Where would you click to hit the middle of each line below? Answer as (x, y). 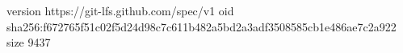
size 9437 (29, 42)
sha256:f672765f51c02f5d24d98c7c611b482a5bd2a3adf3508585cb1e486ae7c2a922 (201, 26)
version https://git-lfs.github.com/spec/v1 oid (120, 10)
